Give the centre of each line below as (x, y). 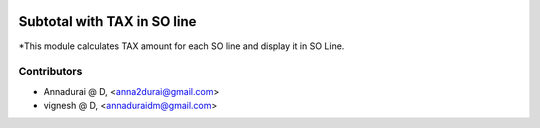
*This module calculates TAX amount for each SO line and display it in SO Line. (181, 46)
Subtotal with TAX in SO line (107, 21)
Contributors (50, 72)
